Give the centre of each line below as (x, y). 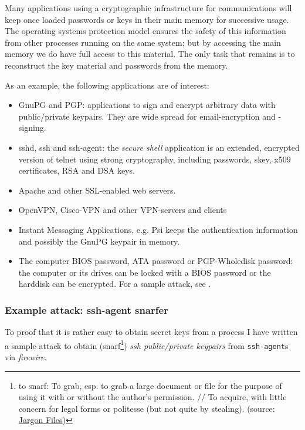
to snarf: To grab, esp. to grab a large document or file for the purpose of (150, 385)
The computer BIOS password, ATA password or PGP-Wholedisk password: (156, 261)
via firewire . (26, 357)
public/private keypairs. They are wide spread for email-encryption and (147, 116)
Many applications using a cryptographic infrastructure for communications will (148, 8)
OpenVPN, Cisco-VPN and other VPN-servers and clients (123, 210)
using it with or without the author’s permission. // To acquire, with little (152, 397)
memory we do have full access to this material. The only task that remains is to (150, 54)
